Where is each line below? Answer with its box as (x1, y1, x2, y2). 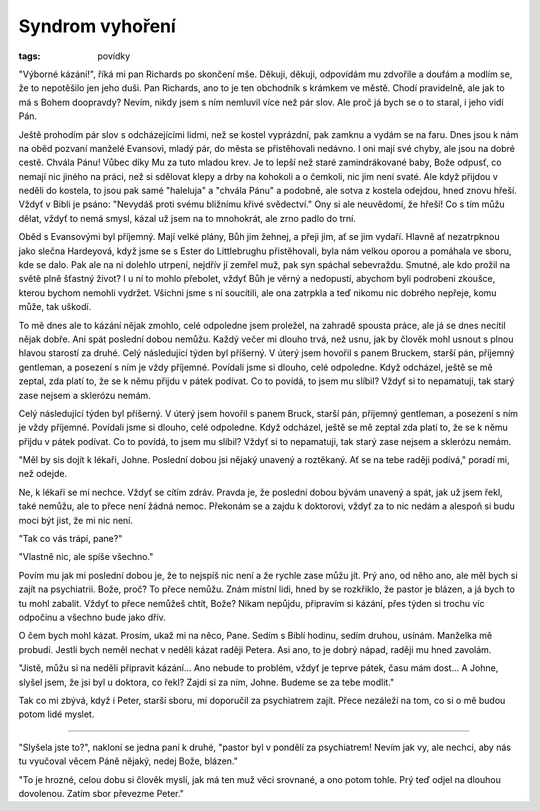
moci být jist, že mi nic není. (18, 514, 134, 526)
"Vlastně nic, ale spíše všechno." (18, 551, 154, 563)
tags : (18, 50, 41, 62)
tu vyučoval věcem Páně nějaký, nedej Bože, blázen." (18, 755, 239, 767)
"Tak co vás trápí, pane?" (18, 533, 123, 545)
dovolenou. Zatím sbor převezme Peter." (18, 787, 185, 799)
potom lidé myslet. (18, 708, 95, 720)
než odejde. (18, 468, 68, 480)
